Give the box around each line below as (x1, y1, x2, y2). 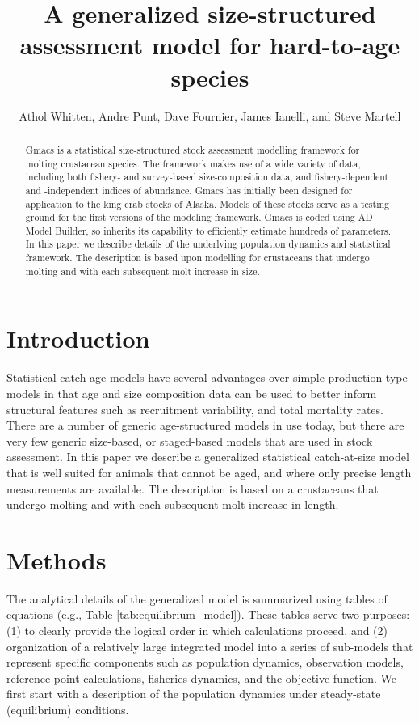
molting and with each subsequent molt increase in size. (25, 264, 260, 277)
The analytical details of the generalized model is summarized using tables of (6, 590, 388, 607)
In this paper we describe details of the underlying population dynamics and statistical (25, 237, 391, 251)
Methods (6, 543, 107, 576)
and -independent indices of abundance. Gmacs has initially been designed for (25, 183, 353, 197)
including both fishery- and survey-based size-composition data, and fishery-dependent (25, 170, 389, 184)
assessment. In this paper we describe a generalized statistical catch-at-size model (6, 448, 409, 465)
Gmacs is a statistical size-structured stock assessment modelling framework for (25, 142, 360, 156)
